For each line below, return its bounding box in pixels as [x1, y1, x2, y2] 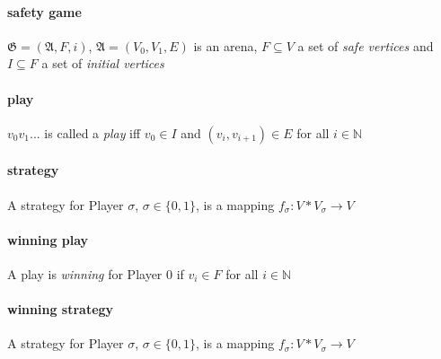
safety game [7, 2, 82, 21]
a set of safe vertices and [297, 36, 434, 55]
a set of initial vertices [41, 54, 164, 73]
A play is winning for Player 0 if [7, 264, 184, 283]
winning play [7, 230, 89, 249]
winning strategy [7, 300, 114, 319]
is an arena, [193, 36, 258, 55]
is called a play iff [44, 123, 141, 142]
